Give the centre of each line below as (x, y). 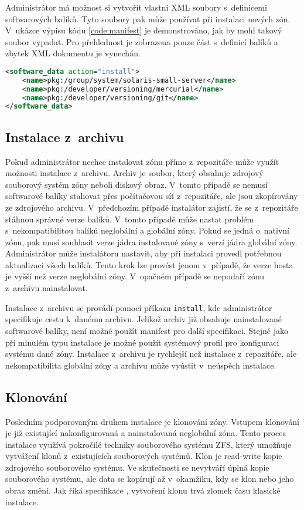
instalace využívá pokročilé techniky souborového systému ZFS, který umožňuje (148, 444)
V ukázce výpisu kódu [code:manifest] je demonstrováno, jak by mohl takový (144, 30)
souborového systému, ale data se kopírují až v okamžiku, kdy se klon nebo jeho (150, 479)
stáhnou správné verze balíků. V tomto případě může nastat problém (130, 219)
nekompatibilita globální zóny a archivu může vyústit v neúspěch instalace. (141, 365)
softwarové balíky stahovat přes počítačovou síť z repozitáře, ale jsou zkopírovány (152, 196)
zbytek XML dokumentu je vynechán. (73, 53)
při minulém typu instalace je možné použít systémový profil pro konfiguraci (142, 342)
